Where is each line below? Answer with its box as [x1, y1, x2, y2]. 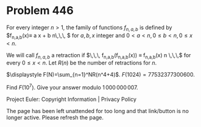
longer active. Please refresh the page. [6, 114, 104, 121]
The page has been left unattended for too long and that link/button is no [6, 107, 189, 114]
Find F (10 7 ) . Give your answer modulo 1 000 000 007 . [6, 83, 138, 91]
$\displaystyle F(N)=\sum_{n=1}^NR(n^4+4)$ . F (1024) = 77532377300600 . [6, 71, 195, 78]
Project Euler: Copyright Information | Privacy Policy [6, 95, 137, 103]
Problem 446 [6, 4, 74, 18]
